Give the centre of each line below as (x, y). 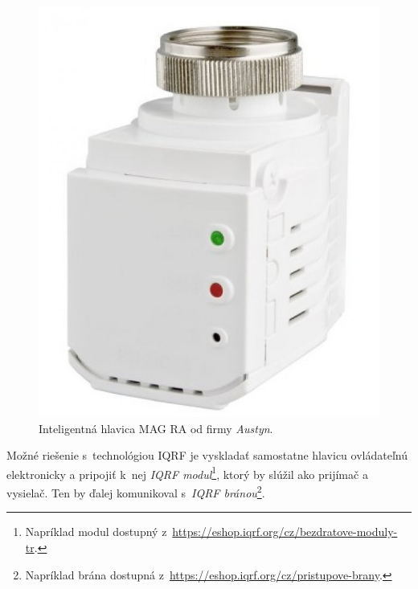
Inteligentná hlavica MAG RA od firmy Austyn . (156, 428)
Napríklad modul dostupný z (96, 532)
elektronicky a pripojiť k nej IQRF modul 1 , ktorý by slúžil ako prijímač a (187, 472)
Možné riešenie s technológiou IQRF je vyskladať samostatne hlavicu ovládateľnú (207, 455)
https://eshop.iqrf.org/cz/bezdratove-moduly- (285, 532)
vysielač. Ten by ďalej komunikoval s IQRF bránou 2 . (136, 491)
